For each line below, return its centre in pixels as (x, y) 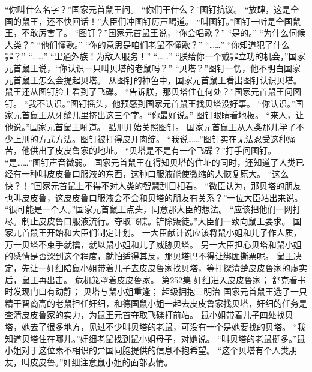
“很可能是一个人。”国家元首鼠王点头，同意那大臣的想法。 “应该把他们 (140, 209)
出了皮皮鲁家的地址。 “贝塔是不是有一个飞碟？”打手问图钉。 (157, 150)
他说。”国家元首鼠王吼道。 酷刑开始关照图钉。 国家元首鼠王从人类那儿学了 (150, 126)
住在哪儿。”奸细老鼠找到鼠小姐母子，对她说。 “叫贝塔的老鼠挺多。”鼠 (172, 338)
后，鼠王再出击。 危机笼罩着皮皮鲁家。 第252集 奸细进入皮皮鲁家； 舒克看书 (155, 279)
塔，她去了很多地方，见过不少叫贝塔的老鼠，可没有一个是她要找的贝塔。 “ (151, 327)
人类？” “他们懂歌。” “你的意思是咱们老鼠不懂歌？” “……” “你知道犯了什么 (148, 44)
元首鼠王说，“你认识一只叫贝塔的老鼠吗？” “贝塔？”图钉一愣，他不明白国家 (153, 67)
